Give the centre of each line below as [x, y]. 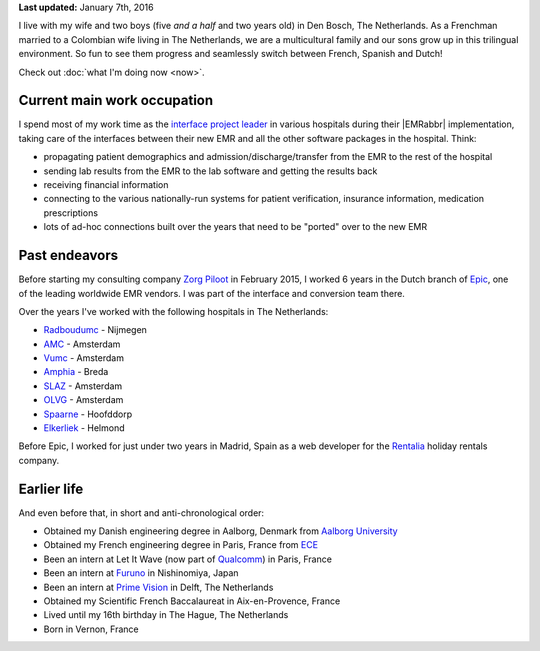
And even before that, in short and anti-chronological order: [141, 512]
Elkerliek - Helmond [84, 428]
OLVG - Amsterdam [83, 400]
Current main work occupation [116, 100]
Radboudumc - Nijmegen [95, 330]
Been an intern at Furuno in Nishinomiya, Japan [141, 573]
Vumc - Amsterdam [84, 358]
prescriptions [71, 212]
